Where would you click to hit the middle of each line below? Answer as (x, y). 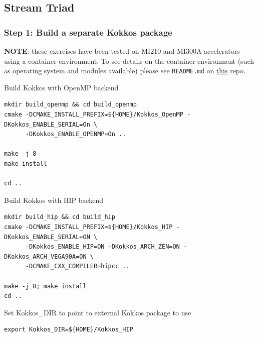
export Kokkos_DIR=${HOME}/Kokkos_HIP (69, 330)
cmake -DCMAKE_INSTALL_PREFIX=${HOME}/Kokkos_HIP (88, 227)
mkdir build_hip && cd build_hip (60, 217)
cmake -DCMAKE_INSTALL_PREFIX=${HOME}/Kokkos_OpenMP (94, 115)
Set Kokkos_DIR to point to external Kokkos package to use (98, 312)
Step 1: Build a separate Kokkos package (88, 32)
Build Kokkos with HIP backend (54, 200)
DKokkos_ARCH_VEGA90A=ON (45, 256)
